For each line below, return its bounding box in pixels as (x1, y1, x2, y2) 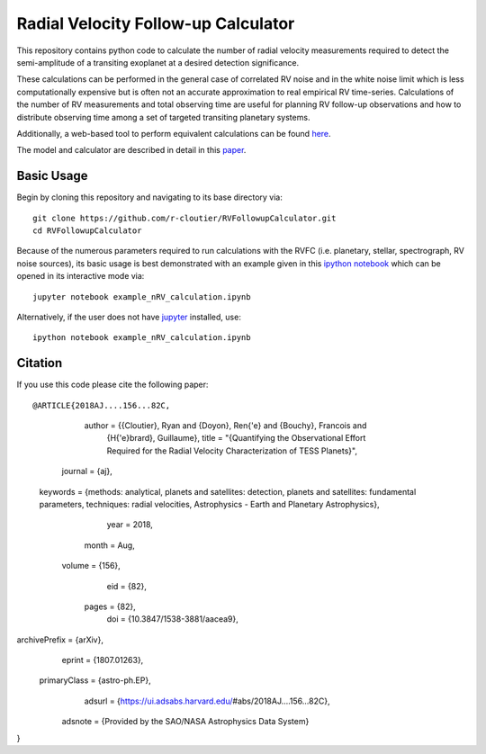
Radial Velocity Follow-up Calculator (16, 13, 295, 33)
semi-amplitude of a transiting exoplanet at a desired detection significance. (16, 57, 300, 67)
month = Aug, (84, 540, 135, 551)
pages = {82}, (84, 601, 137, 612)
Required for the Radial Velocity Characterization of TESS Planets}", (106, 445, 357, 456)
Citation (16, 355, 63, 371)
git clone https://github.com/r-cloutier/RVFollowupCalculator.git (32, 212, 337, 223)
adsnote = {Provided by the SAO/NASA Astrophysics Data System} (61, 716, 310, 727)
